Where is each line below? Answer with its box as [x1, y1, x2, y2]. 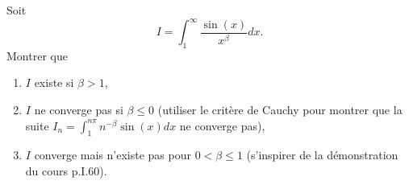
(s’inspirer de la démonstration [246, 146, 399, 163]
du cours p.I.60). [25, 162, 107, 179]
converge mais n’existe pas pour [34, 146, 191, 163]
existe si [34, 74, 74, 91]
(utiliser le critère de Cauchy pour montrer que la [157, 101, 403, 118]
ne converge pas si [34, 101, 123, 118]
